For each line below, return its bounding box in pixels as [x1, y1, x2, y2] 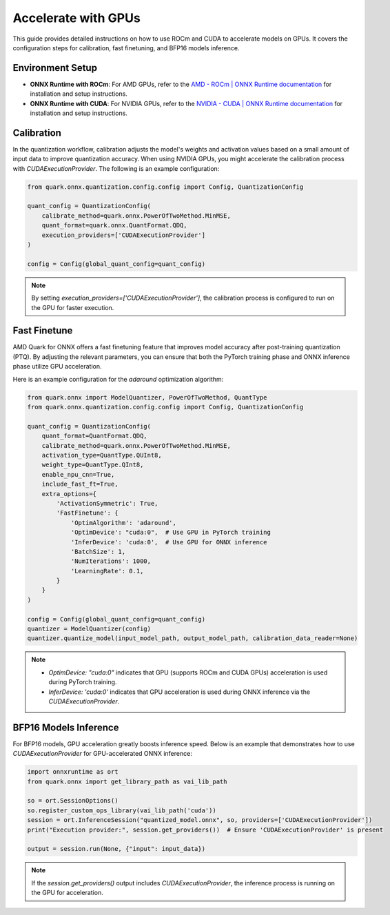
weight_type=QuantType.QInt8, [41, 461, 144, 469]
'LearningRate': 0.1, [70, 567, 144, 575]
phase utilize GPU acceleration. [12, 362, 102, 371]
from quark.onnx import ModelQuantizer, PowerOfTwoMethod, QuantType [27, 393, 267, 401]
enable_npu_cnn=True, [41, 471, 115, 478]
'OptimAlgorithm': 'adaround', [70, 519, 177, 526]
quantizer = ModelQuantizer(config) [27, 625, 152, 633]
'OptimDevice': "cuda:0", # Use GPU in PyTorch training [70, 528, 271, 537]
